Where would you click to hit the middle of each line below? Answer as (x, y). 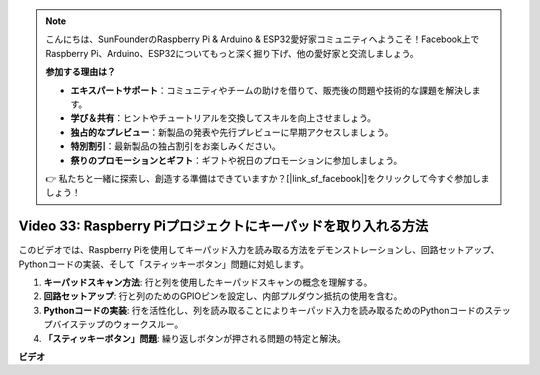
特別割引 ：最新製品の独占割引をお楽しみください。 (175, 146)
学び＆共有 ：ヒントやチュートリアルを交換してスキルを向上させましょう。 (223, 118)
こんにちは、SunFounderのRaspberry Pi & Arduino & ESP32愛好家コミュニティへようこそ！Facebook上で (262, 39)
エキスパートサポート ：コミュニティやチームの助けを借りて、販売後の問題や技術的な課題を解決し (271, 90)
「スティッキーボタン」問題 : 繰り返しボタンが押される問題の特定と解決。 (195, 338)
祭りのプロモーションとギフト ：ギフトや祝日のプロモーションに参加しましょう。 (236, 160)
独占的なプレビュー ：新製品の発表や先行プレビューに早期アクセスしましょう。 (232, 132)
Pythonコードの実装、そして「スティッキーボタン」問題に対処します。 (163, 264)
